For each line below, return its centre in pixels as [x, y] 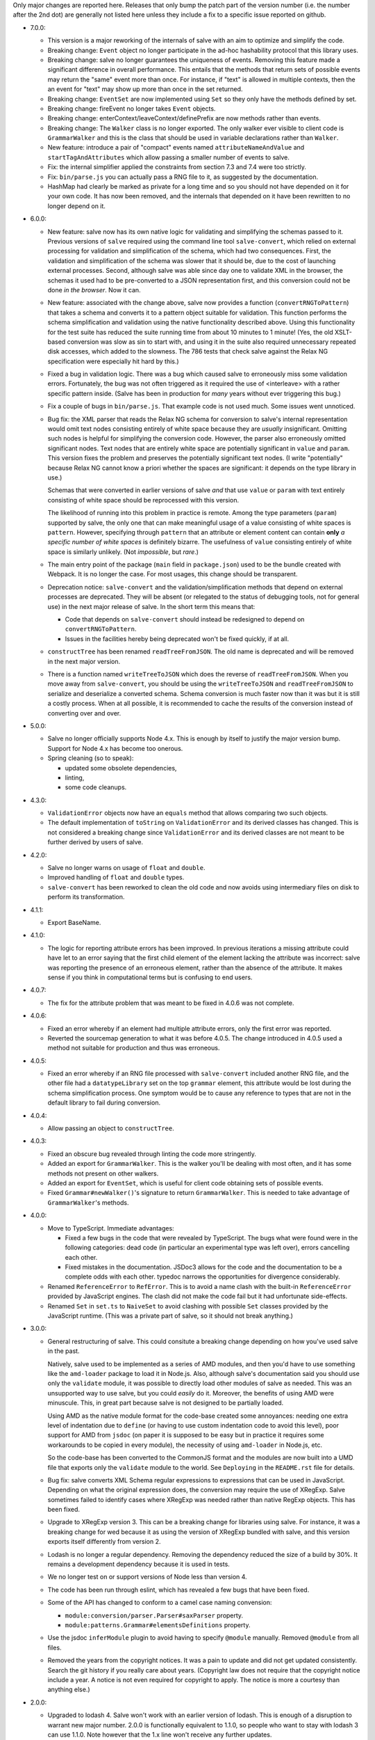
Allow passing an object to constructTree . [111, 1128]
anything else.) [69, 1690]
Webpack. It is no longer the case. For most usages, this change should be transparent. [173, 574]
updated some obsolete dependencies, [121, 768]
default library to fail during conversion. [104, 1102]
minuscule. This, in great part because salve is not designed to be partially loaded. [166, 1403]
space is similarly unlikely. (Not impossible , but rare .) [123, 552]
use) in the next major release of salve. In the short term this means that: [151, 606]
